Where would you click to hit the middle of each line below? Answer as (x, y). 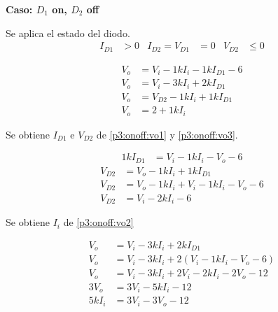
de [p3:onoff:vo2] (98, 222)
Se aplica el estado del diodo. (68, 33)
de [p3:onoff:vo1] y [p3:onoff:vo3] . (167, 134)
